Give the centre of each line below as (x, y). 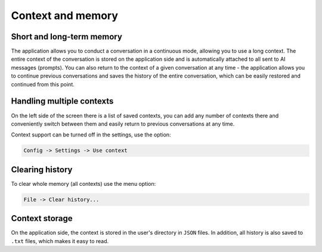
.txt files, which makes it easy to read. (60, 241)
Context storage (42, 218)
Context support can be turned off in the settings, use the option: (91, 135)
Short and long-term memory (66, 37)
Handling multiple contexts (62, 101)
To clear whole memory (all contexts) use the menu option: (83, 183)
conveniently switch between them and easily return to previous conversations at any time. (123, 124)
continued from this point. (43, 84)
